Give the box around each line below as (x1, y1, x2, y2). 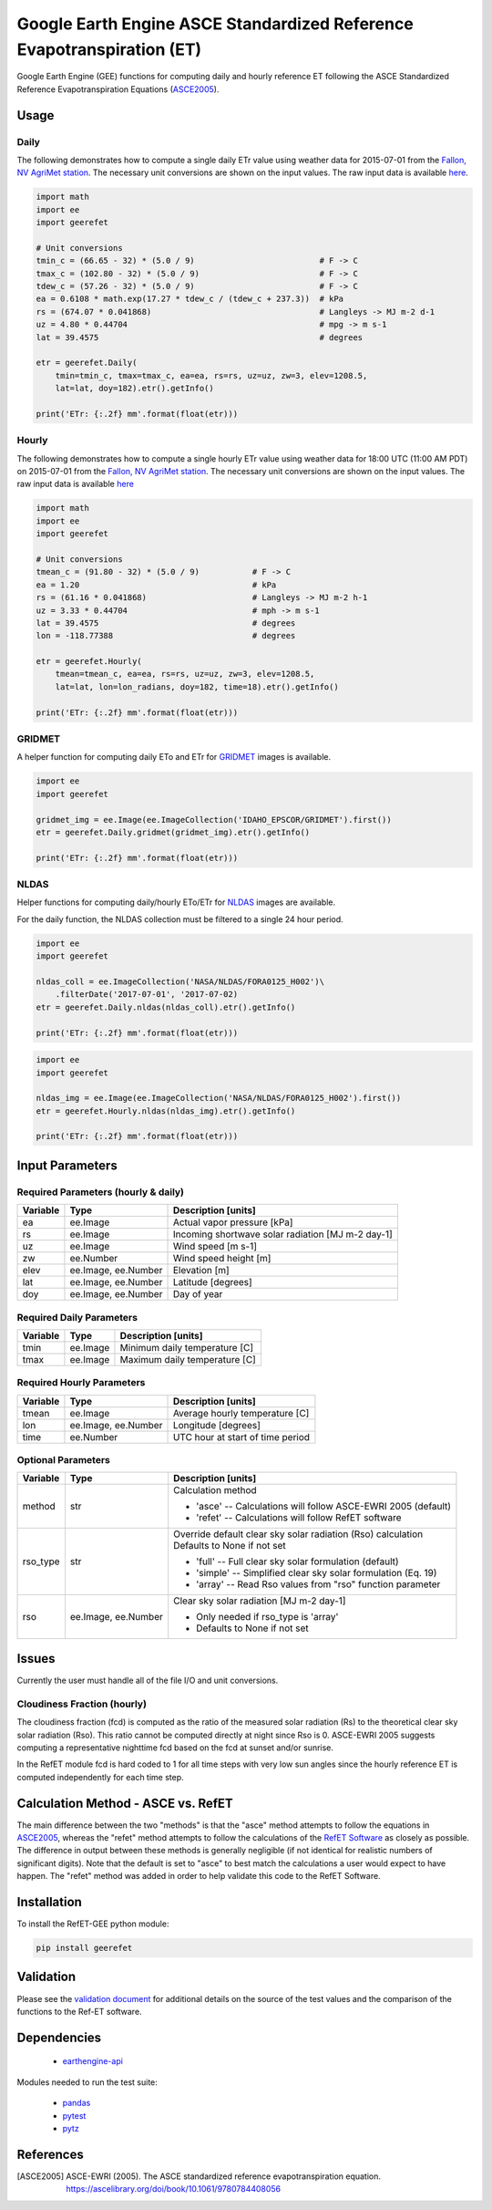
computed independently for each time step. (16, 1771, 184, 1782)
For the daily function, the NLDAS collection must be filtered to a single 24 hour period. (16, 913, 343, 925)
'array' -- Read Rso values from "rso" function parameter (196, 1578, 441, 1591)
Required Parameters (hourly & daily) (16, 1186, 185, 1198)
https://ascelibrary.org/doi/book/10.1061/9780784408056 (65, 2184, 282, 2194)
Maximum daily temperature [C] (119, 1353, 257, 1365)
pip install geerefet (36, 1943, 133, 1954)
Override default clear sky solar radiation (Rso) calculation (173, 1528, 424, 1541)
